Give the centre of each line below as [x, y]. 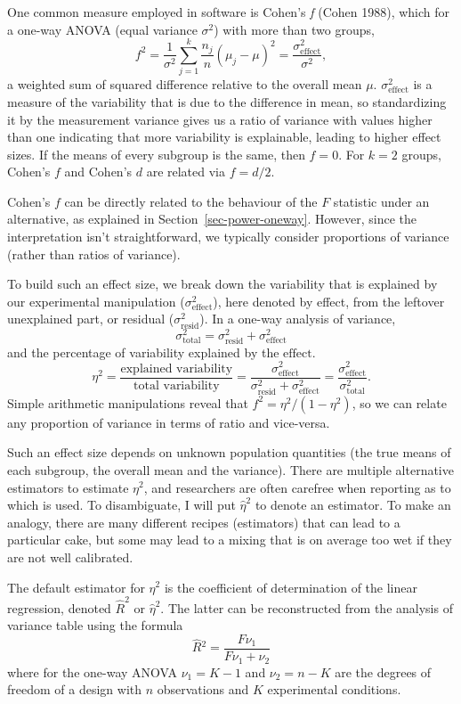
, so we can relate [399, 402]
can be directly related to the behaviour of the [191, 201]
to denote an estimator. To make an [353, 505]
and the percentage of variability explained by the [143, 352]
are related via [186, 172]
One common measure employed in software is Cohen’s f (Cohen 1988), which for [229, 12]
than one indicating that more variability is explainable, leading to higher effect [224, 137]
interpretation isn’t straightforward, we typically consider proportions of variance [228, 237]
